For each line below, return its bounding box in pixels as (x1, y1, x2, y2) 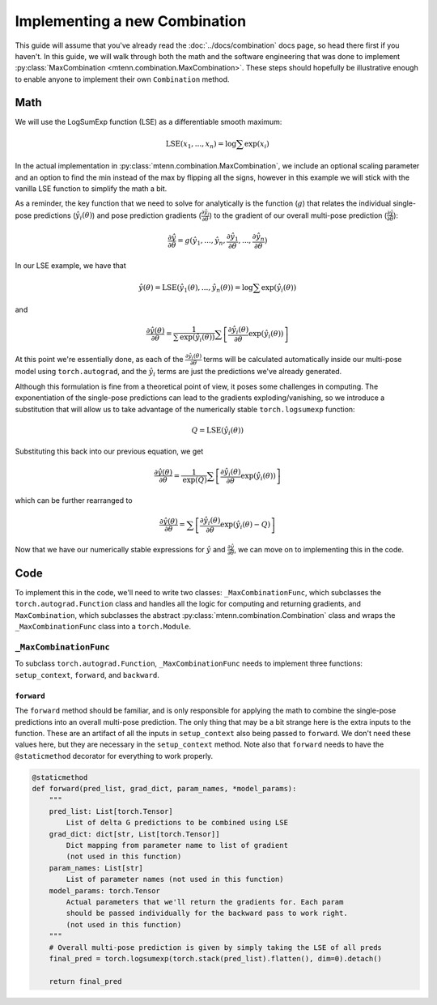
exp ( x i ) (244, 138, 270, 150)
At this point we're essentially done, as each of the (15, 354, 184, 364)
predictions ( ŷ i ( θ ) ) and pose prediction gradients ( (33, 211, 202, 222)
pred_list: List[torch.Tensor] (49, 807, 173, 815)
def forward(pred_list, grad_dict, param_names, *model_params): (32, 784, 297, 794)
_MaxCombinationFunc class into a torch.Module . (15, 622, 192, 632)
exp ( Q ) (182, 475, 208, 485)
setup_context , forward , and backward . (15, 670, 159, 679)
